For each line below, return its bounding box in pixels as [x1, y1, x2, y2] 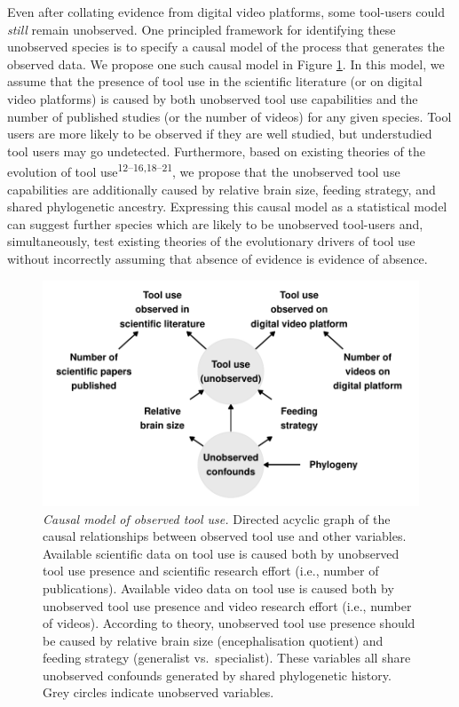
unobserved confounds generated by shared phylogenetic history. [43, 665, 392, 684]
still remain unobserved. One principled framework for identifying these [7, 20, 396, 38]
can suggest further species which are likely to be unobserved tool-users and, [7, 214, 423, 233]
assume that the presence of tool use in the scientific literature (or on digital [7, 72, 423, 91]
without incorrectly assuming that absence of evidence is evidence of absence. [7, 249, 428, 267]
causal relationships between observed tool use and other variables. [43, 527, 407, 545]
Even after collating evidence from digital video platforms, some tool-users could [7, 3, 445, 20]
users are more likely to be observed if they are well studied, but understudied [7, 124, 432, 143]
